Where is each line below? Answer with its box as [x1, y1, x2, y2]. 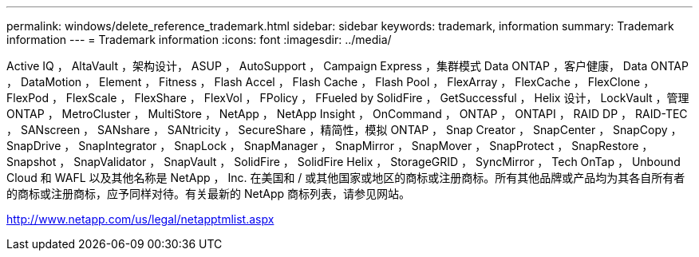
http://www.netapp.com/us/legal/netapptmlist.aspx [6, 212, 274, 226]
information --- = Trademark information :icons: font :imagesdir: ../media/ [6, 33, 392, 46]
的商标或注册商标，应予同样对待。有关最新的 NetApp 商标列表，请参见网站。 [6, 187, 410, 200]
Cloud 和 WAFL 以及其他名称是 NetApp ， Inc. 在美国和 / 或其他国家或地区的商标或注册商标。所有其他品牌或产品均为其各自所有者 [6, 171, 685, 184]
